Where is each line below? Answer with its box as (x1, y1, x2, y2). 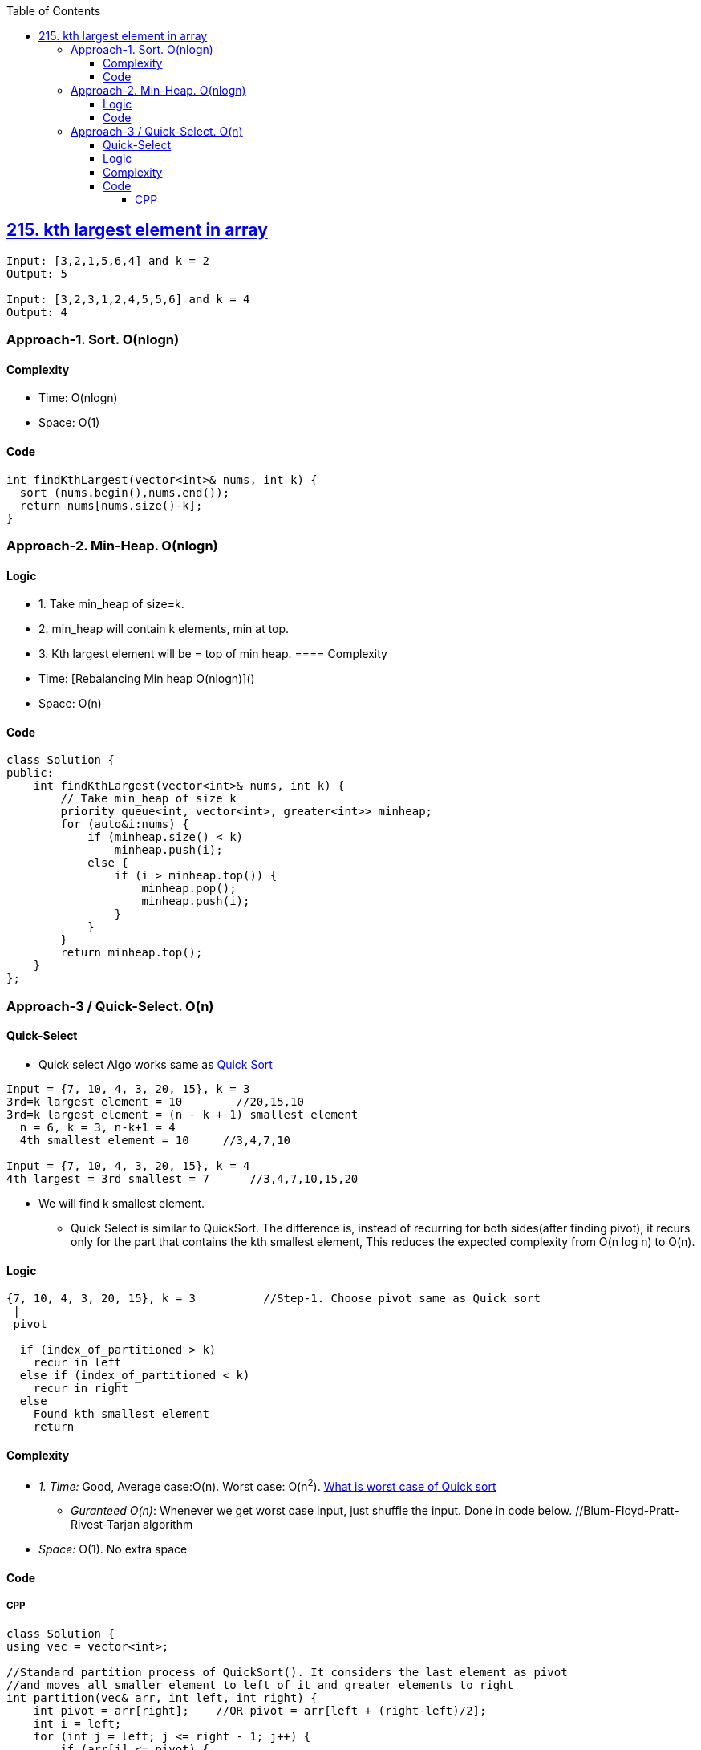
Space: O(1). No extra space (38, 1542, 188, 1557)
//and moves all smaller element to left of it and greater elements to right (6, 1678, 514, 1691)
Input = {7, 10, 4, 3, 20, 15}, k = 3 (6, 1082, 250, 1096)
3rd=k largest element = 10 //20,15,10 (6, 1095, 304, 1109)
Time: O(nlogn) (38, 391, 118, 405)
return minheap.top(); (60, 946, 203, 960)
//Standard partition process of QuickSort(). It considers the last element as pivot (6, 1665, 568, 1679)
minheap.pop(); (141, 882, 237, 895)
